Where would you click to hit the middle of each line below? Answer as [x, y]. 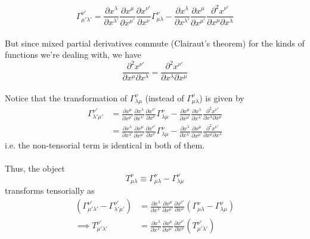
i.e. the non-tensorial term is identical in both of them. [105, 145]
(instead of [165, 97]
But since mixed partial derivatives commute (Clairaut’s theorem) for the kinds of [155, 43]
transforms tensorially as [50, 190]
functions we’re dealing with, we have [73, 55]
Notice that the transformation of [66, 97]
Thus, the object [35, 168]
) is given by [222, 97]
